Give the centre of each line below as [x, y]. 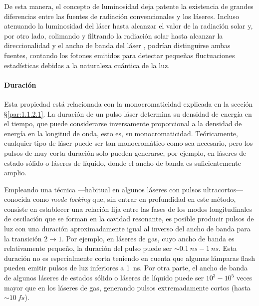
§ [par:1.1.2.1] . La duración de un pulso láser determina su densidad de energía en [128, 113]
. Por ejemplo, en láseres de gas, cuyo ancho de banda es [148, 238]
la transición [23, 238]
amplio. [15, 173]
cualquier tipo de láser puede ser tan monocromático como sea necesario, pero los [129, 143]
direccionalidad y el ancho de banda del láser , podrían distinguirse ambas [117, 45]
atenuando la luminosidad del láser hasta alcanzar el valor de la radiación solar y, [129, 26]
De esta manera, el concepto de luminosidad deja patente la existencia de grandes [129, 6]
